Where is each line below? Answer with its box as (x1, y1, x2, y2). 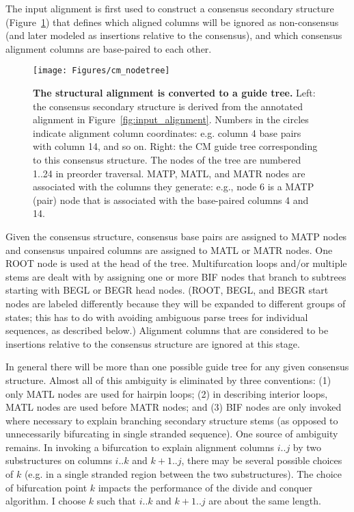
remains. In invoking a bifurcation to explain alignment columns (5, 439, 275, 454)
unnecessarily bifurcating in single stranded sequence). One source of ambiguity (5, 426, 338, 441)
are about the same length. (208, 494, 321, 508)
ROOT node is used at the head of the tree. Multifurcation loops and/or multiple (5, 256, 347, 270)
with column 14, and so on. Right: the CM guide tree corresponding (33, 139, 318, 153)
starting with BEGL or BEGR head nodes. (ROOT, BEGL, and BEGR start (5, 283, 329, 297)
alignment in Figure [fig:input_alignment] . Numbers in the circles (33, 112, 309, 127)
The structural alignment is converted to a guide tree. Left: (33, 86, 316, 100)
